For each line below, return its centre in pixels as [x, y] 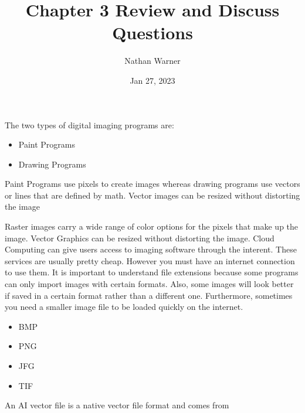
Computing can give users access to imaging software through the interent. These [151, 249]
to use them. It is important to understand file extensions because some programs [152, 272]
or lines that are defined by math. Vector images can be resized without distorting [152, 195]
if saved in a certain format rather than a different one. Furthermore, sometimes [149, 295]
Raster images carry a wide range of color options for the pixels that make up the [152, 226]
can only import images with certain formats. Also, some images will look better [149, 284]
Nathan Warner [152, 61]
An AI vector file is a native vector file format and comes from [117, 405]
